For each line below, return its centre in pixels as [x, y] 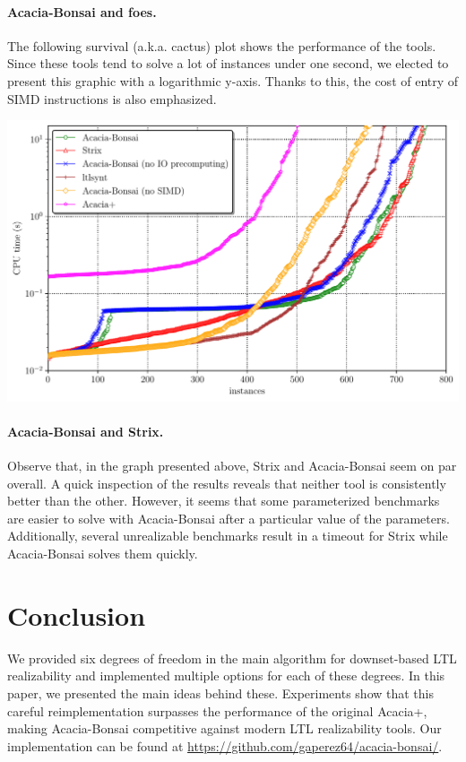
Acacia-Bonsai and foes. [82, 11]
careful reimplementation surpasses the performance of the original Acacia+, [217, 710]
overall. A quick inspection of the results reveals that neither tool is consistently [227, 483]
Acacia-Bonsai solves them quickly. [103, 554]
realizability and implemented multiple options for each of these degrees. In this [226, 675]
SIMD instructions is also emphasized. [112, 98]
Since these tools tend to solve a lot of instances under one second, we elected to [228, 63]
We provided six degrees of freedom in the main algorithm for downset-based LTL [232, 658]
